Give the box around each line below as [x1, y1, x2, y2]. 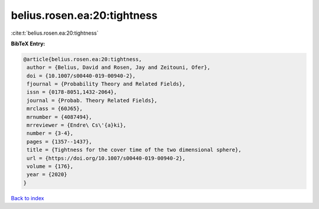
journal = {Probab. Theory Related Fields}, [27, 97, 158, 104]
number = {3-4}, [27, 130, 74, 137]
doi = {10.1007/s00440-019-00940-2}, [27, 72, 136, 79]
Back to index [11, 194, 44, 201]
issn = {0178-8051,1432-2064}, [27, 89, 118, 95]
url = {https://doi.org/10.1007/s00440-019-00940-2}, [27, 155, 185, 161]
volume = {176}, [27, 163, 74, 170]
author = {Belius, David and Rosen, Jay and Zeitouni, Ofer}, [27, 64, 211, 71]
